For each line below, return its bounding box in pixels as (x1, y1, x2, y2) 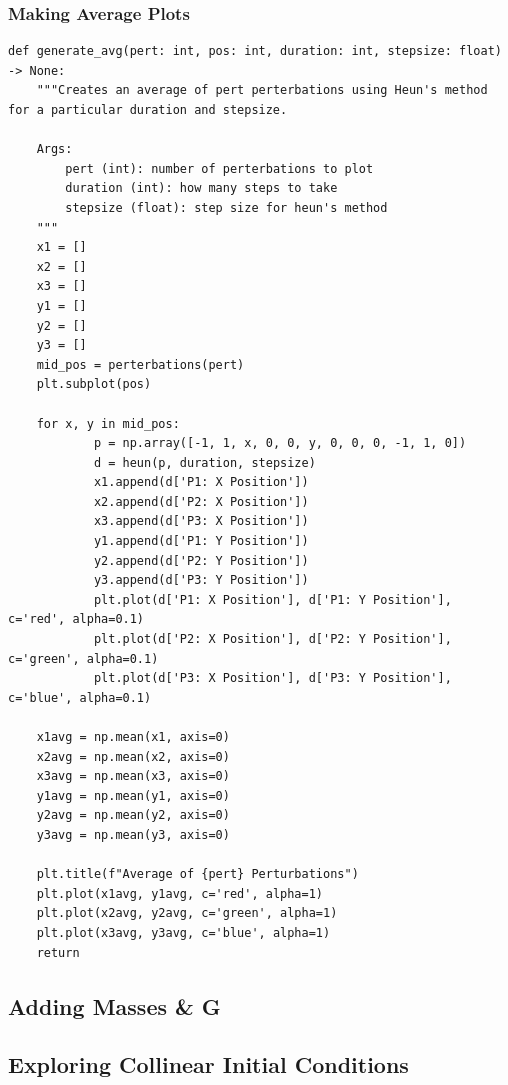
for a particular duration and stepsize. (8, 103, 288, 117)
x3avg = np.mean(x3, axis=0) (36, 769, 230, 784)
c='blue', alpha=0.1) (8, 690, 152, 705)
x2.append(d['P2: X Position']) (93, 494, 309, 509)
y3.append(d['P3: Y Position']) (93, 573, 309, 588)
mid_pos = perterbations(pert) (36, 357, 245, 372)
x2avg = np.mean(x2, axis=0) (36, 749, 230, 764)
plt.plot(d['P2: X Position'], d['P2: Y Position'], (93, 632, 452, 647)
